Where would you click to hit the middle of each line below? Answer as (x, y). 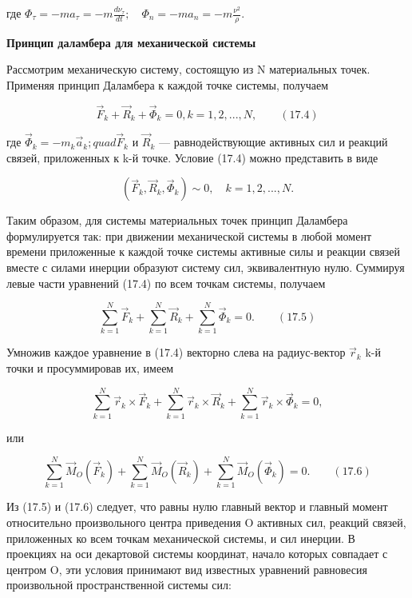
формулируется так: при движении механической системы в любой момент (189, 235)
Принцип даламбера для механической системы (131, 42)
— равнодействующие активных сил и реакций (273, 142)
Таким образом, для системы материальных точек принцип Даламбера (177, 220)
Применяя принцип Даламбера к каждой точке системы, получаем (168, 85)
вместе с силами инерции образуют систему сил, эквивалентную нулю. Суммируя (206, 267)
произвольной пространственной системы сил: (119, 585)
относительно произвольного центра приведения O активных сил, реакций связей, (206, 522)
